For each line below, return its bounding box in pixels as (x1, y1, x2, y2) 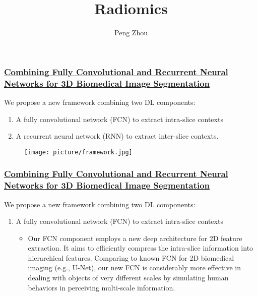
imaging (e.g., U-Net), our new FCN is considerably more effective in (28, 262, 241, 273)
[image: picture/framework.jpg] (24, 148, 133, 156)
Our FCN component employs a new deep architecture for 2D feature (28, 232, 242, 243)
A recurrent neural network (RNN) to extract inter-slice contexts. (16, 131, 219, 141)
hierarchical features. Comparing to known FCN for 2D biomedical (28, 252, 234, 263)
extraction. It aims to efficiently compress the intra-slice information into (28, 243, 253, 253)
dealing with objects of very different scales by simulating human (28, 272, 229, 283)
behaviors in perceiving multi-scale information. (28, 282, 175, 292)
